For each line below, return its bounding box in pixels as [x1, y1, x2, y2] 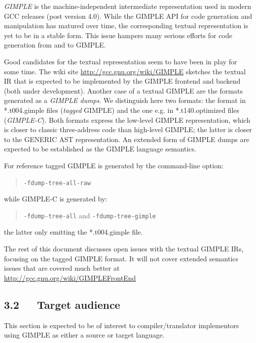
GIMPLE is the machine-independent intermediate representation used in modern [4, 1, 252, 11]
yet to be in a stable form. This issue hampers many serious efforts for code [4, 30, 232, 40]
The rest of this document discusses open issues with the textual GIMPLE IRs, [4, 244, 244, 253]
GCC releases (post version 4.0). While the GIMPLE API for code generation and [4, 10, 253, 21]
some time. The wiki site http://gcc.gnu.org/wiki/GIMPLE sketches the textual [4, 66, 246, 76]
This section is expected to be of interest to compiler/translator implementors [4, 320, 239, 330]
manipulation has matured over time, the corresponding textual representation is [4, 20, 249, 31]
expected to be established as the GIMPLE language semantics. [4, 144, 196, 154]
